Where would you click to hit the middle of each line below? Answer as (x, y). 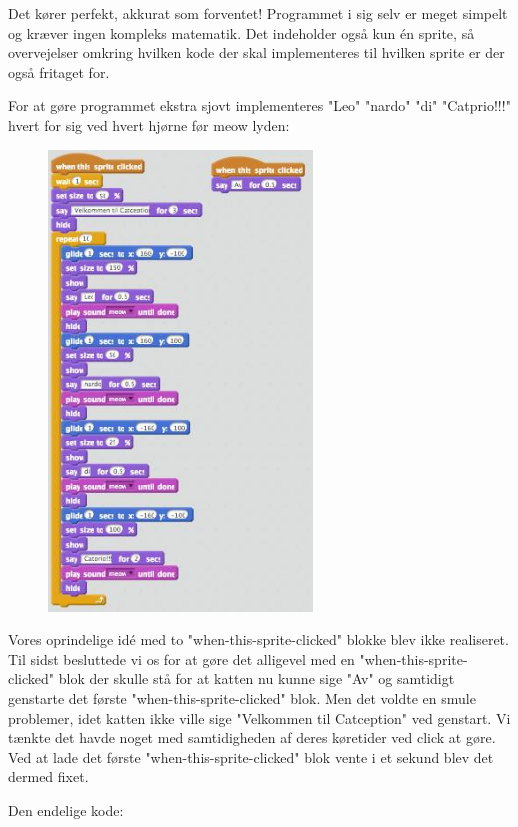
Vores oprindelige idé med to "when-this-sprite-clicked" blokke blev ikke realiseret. (258, 639)
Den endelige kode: (66, 810)
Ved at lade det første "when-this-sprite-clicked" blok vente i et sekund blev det (251, 756)
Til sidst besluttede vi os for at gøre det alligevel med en (181, 658)
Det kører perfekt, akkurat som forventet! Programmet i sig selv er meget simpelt (258, 13)
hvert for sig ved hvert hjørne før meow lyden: (149, 124)
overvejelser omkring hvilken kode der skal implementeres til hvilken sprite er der (256, 52)
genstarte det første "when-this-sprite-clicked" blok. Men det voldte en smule (242, 698)
